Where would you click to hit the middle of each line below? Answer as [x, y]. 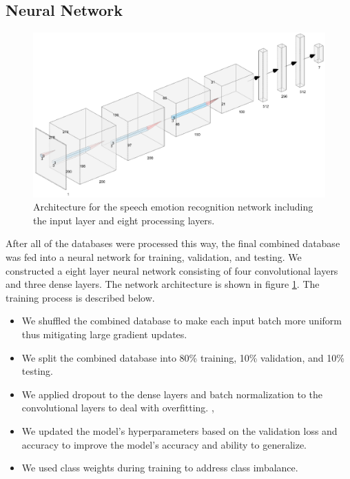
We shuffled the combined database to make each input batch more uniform [182, 321]
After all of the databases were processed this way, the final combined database [173, 243]
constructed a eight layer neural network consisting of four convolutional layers [172, 270]
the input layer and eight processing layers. [124, 220]
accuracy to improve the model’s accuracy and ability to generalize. [164, 444]
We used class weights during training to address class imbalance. [160, 468]
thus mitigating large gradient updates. [104, 334]
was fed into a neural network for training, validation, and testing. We [154, 257]
